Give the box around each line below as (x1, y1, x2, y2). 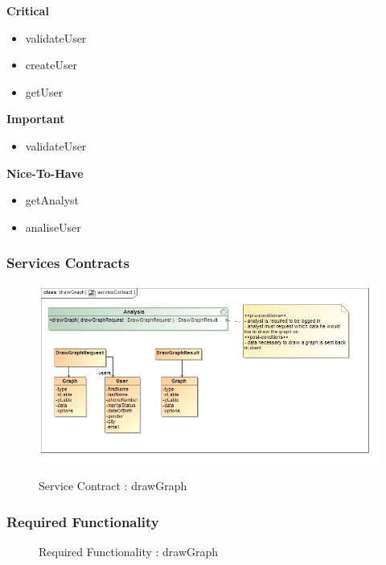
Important (6, 110, 65, 127)
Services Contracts (6, 253, 129, 273)
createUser (25, 56, 78, 73)
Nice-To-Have (6, 164, 84, 181)
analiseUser (25, 218, 81, 235)
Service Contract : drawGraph (39, 477, 187, 494)
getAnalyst (25, 192, 79, 208)
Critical (6, 2, 49, 19)
